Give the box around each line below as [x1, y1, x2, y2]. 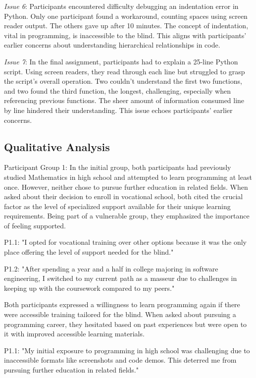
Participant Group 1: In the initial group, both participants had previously [4, 162, 231, 172]
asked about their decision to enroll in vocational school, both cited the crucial [4, 191, 243, 202]
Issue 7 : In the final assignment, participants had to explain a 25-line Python [4, 56, 238, 66]
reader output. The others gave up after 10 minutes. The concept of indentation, [4, 20, 249, 31]
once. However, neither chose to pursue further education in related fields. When [4, 181, 248, 192]
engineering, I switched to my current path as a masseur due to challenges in [4, 273, 237, 283]
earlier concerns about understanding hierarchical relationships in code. [4, 40, 220, 50]
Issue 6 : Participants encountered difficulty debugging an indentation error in [4, 1, 239, 11]
